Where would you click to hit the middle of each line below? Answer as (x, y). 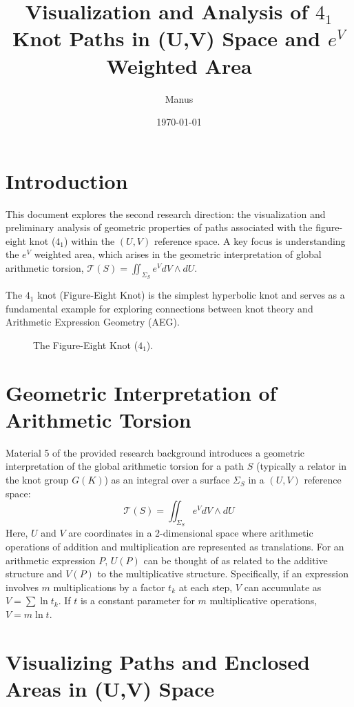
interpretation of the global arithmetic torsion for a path (125, 466)
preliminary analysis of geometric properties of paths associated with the (159, 227)
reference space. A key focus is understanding (250, 240)
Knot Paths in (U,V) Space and (167, 38)
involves (22, 587)
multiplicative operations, (263, 600)
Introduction (67, 180)
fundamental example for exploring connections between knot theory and (159, 308)
